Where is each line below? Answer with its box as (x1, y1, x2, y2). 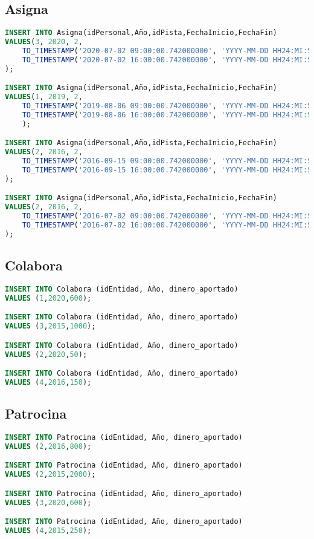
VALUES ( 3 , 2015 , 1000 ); (5, 322, 96, 331)
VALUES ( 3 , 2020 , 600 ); (5, 498, 92, 507)
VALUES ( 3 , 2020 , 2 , (5, 38, 83, 47)
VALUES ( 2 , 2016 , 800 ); (5, 442, 92, 451)
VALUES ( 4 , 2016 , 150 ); (5, 377, 92, 387)
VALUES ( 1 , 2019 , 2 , (5, 93, 83, 102)
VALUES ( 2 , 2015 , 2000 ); (5, 470, 96, 479)
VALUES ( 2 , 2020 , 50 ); (5, 350, 88, 359)
